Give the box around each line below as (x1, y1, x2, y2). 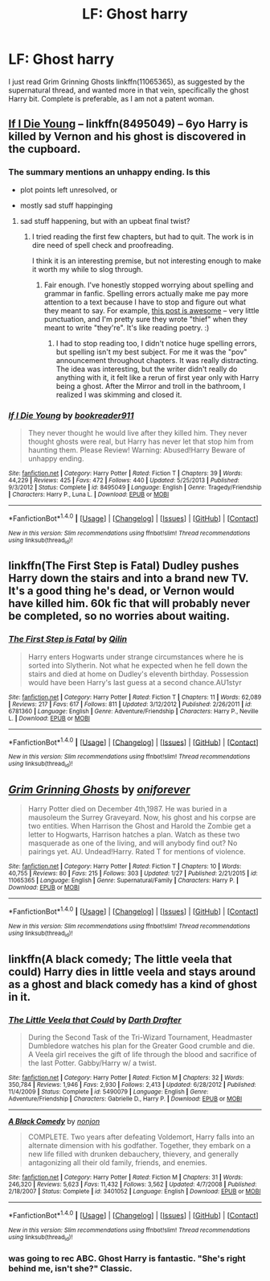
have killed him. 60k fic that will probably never (8, 597, 251, 610)
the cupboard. (8, 143, 81, 156)
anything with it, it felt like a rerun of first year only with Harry (55, 372, 260, 382)
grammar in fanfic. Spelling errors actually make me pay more (43, 288, 249, 298)
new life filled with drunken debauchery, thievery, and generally (27, 1149, 239, 1159)
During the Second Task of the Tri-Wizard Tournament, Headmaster (27, 1032, 253, 1043)
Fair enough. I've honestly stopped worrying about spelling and (43, 279, 254, 290)
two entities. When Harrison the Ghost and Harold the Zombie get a (27, 821, 252, 831)
